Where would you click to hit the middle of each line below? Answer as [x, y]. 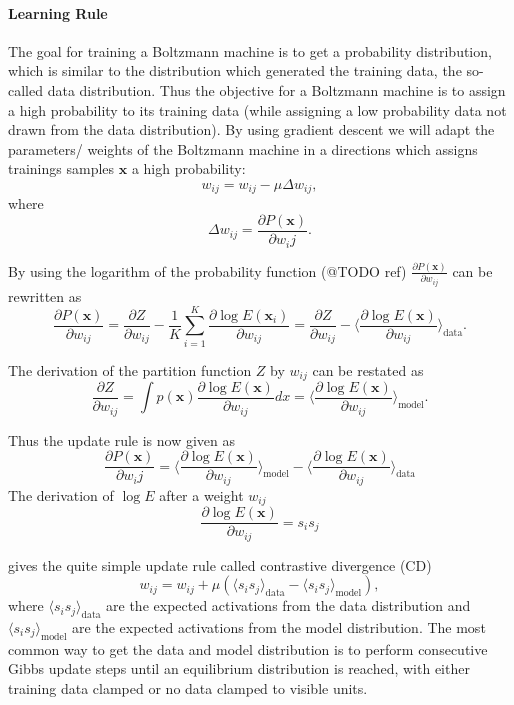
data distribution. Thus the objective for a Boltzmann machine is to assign [276, 89]
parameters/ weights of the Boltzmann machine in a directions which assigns [243, 148]
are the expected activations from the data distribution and [288, 605]
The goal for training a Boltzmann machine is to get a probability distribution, [250, 50]
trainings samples [61, 168]
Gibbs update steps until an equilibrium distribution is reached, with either [239, 668]
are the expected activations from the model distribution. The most [279, 627]
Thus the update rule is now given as [121, 439]
